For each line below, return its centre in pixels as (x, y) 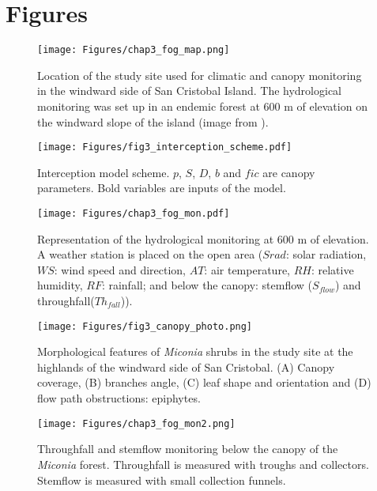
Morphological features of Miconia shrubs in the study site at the (195, 351)
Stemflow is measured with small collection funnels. (162, 480)
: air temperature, (247, 269)
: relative (332, 269)
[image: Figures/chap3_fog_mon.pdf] (134, 213)
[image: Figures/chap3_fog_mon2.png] (136, 423)
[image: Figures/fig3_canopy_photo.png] (145, 326)
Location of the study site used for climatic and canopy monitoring (200, 75)
